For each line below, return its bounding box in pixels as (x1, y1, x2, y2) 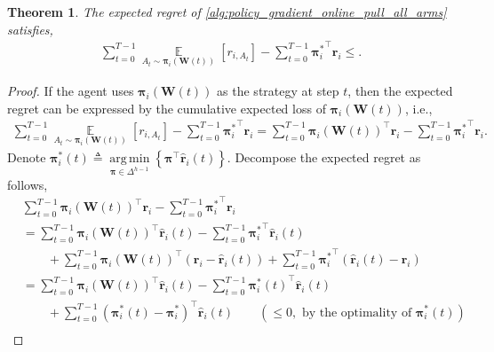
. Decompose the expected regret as (227, 148, 421, 167)
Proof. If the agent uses (7, 82, 134, 100)
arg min (109, 153, 150, 166)
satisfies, (7, 20, 53, 38)
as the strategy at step (217, 82, 339, 100)
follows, (7, 175, 48, 193)
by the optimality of (301, 306, 412, 319)
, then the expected (347, 82, 453, 100)
